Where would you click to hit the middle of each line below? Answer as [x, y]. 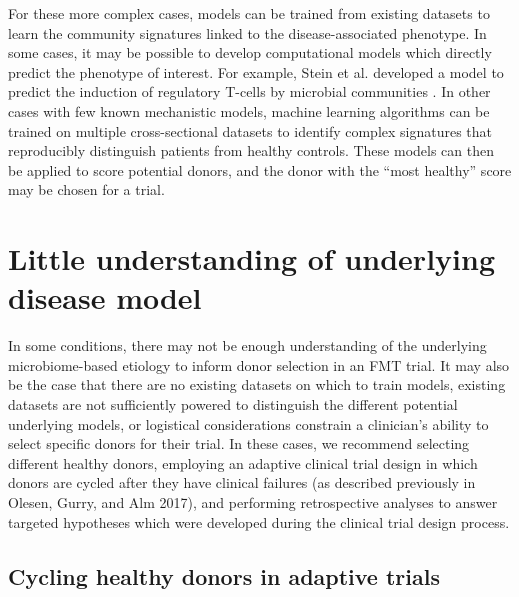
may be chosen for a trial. [86, 189]
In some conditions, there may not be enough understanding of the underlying [247, 345]
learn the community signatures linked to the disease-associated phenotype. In [247, 32]
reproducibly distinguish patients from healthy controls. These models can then [251, 150]
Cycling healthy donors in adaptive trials [224, 575]
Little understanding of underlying [251, 258]
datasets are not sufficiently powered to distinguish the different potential [233, 404]
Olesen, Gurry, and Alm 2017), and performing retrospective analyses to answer [253, 502]
